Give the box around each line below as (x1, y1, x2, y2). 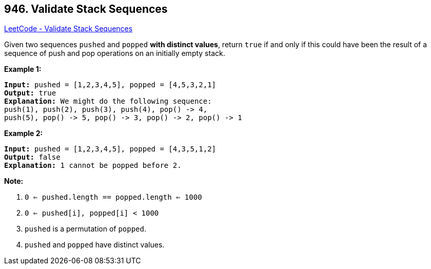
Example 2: (4, 129, 43, 138)
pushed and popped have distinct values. (25, 240, 165, 249)
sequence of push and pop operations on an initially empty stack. (4, 49, 225, 58)
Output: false (4, 153, 61, 162)
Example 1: (4, 65, 42, 74)
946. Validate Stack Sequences (4, 3, 168, 15)
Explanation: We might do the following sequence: (4, 97, 212, 106)
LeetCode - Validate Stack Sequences (4, 24, 133, 33)
